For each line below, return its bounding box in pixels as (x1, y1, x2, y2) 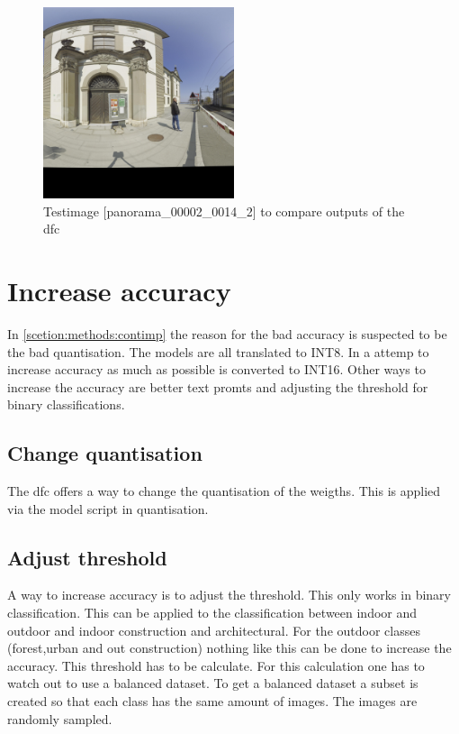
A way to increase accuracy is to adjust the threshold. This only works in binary (7, 585, 451, 604)
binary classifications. (7, 395, 125, 414)
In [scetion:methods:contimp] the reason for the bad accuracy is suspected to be (7, 324, 447, 343)
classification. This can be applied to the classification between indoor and (7, 603, 418, 622)
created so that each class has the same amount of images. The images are (7, 692, 418, 711)
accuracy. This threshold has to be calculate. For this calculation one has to (7, 656, 425, 674)
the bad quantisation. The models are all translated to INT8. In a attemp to (7, 342, 429, 361)
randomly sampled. (7, 709, 112, 728)
